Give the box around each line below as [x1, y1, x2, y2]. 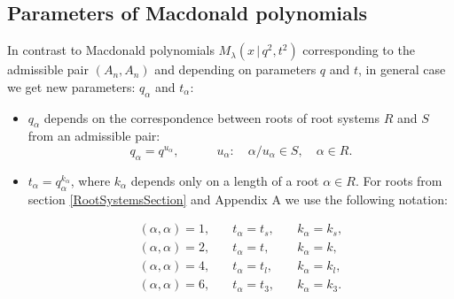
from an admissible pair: [27, 126, 160, 145]
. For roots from [355, 171, 442, 189]
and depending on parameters [154, 60, 317, 79]
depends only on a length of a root [130, 171, 319, 189]
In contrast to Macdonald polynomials [7, 41, 215, 59]
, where [70, 171, 111, 189]
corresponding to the [302, 41, 415, 59]
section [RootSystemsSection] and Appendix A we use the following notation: [27, 189, 448, 208]
